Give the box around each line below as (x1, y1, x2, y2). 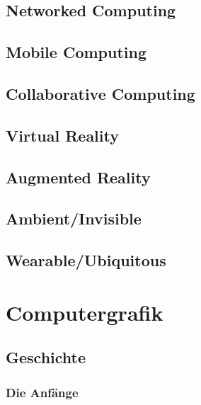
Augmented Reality (6, 166, 151, 188)
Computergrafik (6, 297, 163, 326)
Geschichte (6, 346, 86, 368)
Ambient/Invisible (6, 207, 142, 229)
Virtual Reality (6, 124, 119, 146)
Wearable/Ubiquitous (6, 249, 166, 271)
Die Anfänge (6, 383, 79, 401)
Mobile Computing (6, 41, 147, 63)
